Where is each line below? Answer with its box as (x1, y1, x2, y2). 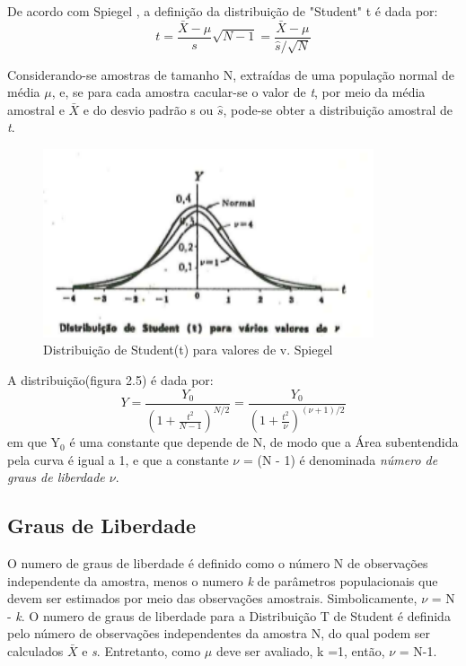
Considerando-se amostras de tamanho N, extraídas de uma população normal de (7, 65, 454, 83)
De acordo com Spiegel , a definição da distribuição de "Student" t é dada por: (7, 2, 438, 20)
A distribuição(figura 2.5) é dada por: (7, 371, 214, 390)
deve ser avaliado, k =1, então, (215, 642, 385, 661)
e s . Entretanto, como (82, 642, 201, 661)
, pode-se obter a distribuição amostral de (223, 100, 453, 118)
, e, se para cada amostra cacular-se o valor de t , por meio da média (51, 83, 426, 101)
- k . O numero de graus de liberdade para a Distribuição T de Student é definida (7, 606, 451, 625)
